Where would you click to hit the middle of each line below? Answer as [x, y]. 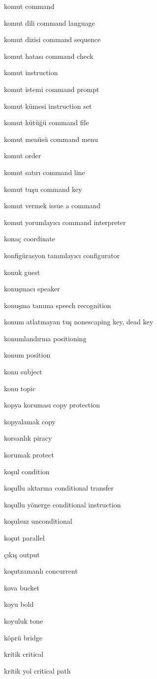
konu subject [23, 372]
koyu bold [19, 604]
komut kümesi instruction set [48, 106]
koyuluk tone [23, 620]
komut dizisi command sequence [52, 39]
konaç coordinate [30, 239]
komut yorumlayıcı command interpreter [65, 222]
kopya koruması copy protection [52, 405]
